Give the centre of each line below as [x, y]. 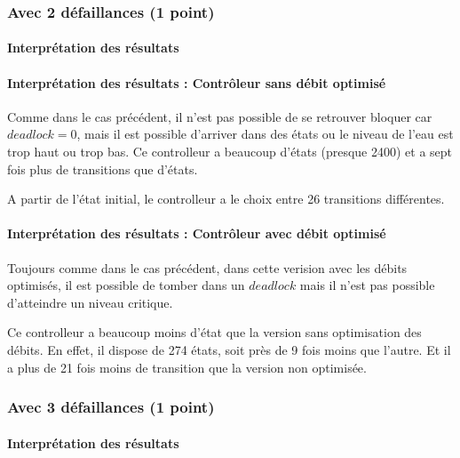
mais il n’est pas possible [367, 285]
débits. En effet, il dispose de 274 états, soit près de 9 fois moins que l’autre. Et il [229, 349]
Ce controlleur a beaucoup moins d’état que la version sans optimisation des [214, 332]
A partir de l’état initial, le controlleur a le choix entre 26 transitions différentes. [226, 199]
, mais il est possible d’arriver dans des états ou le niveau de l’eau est [265, 134]
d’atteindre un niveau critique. [90, 302]
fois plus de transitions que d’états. [103, 169]
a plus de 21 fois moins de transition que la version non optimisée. [187, 367]
